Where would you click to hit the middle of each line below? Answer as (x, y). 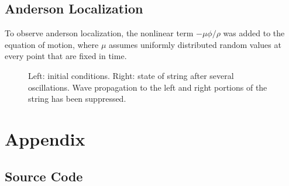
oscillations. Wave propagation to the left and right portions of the (148, 87)
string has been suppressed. (77, 99)
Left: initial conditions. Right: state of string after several (131, 75)
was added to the (254, 33)
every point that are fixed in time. (66, 56)
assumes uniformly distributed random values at (195, 44)
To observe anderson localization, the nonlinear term (99, 33)
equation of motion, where (52, 44)
